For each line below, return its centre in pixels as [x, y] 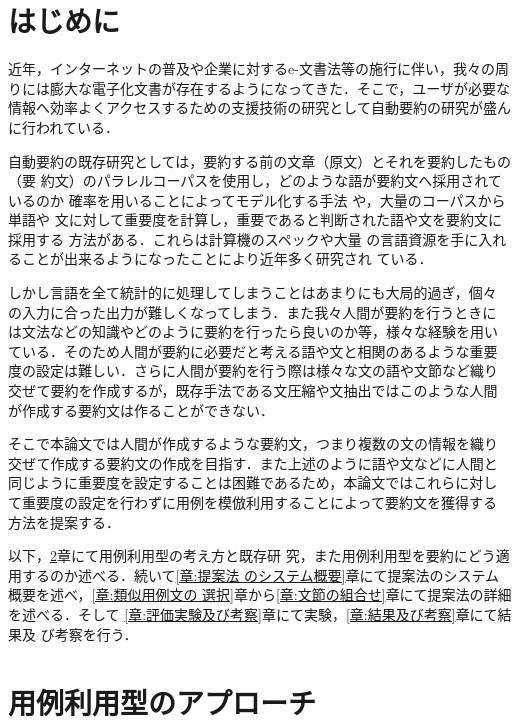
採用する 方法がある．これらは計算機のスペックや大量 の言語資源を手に [243, 238]
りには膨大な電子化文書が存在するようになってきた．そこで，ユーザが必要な [259, 87]
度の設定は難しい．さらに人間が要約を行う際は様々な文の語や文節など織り [253, 370]
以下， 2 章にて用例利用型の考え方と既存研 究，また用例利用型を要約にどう [252, 555]
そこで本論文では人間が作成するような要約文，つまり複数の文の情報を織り [253, 443]
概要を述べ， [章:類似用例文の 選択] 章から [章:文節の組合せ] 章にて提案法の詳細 [260, 594]
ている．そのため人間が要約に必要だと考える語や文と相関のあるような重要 [253, 350]
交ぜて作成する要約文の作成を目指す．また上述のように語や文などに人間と [253, 462]
